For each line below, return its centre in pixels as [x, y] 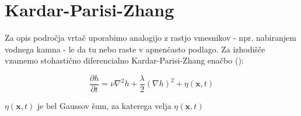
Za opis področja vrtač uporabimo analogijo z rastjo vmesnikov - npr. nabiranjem [150, 38]
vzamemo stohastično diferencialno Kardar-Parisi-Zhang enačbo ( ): [124, 60]
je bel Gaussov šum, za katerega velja [104, 105]
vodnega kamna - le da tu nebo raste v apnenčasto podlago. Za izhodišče [135, 49]
